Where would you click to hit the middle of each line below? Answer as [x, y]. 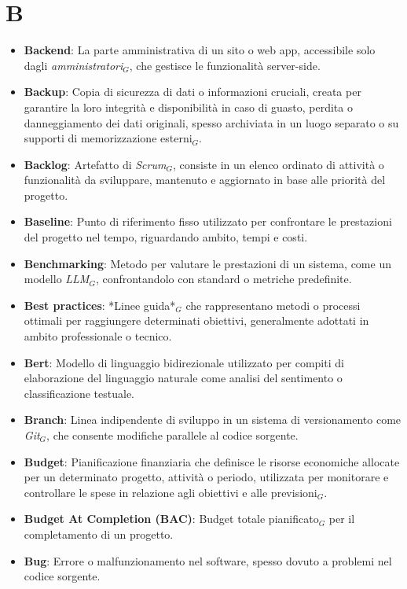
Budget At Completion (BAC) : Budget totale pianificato [171, 519]
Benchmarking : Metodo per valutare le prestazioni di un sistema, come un [207, 263]
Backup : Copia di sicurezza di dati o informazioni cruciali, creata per [192, 92]
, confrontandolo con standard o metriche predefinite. [224, 279]
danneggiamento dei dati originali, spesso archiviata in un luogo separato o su [211, 122]
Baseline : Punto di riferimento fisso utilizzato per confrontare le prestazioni [208, 221]
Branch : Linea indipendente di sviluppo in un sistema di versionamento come [213, 420]
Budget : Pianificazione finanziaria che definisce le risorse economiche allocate [212, 461]
